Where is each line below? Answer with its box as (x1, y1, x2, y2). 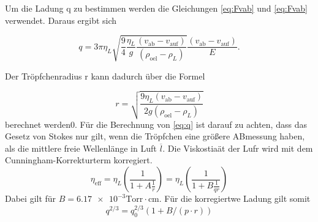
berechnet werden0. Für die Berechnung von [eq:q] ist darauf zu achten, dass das (5, 117, 307, 130)
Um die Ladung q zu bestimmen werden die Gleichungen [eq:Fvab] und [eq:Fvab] (5, 2, 308, 14)
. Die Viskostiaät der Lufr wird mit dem (162, 141, 313, 154)
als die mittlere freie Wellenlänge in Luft (5, 141, 157, 154)
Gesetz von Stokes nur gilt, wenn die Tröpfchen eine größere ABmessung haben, (5, 130, 305, 142)
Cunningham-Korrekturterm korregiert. (5, 154, 153, 166)
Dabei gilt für (5, 192, 56, 205)
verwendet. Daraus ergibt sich (5, 13, 117, 26)
